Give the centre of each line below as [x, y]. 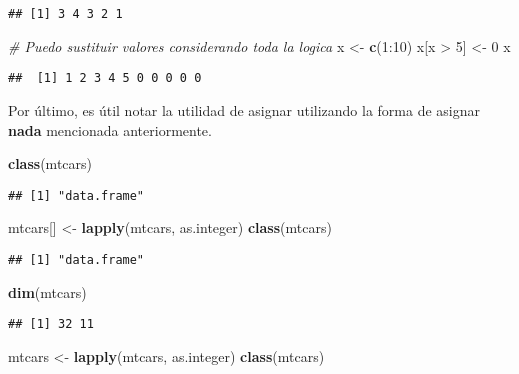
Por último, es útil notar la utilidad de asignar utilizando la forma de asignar [244, 109]
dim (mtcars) [47, 291]
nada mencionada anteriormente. [110, 129]
